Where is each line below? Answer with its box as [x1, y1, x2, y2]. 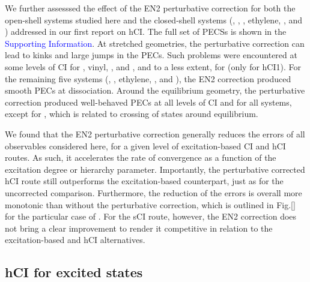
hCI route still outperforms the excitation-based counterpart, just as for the [5, 175, 284, 187]
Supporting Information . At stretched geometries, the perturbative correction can [5, 37, 305, 49]
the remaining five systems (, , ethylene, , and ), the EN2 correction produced [5, 72, 291, 85]
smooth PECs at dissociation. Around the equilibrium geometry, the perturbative [5, 84, 305, 97]
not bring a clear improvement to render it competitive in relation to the [5, 221, 273, 234]
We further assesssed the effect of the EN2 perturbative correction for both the [5, 2, 296, 14]
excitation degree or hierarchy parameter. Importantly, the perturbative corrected [5, 163, 305, 175]
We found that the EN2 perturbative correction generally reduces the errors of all [5, 127, 305, 140]
